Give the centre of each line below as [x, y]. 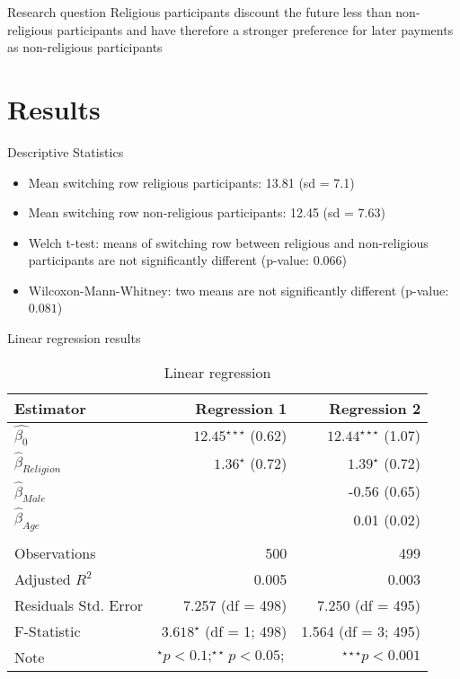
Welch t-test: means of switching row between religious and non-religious [228, 242]
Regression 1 [241, 408]
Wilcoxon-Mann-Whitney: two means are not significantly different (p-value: [239, 290]
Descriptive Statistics [66, 151]
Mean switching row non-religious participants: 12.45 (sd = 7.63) [207, 212]
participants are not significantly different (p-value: [168, 260]
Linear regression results [74, 338]
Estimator [50, 408]
